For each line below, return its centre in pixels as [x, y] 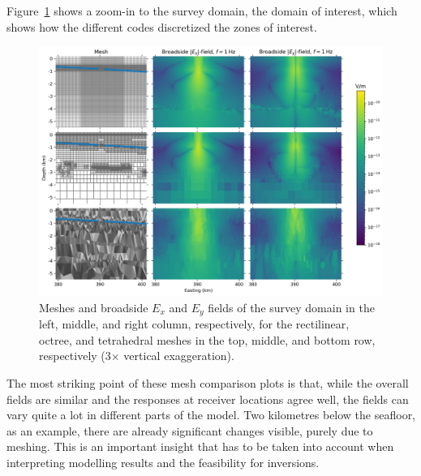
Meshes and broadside [94, 307]
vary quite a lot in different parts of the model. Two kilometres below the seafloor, [211, 415]
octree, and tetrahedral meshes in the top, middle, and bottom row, [207, 339]
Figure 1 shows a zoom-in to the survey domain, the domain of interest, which [202, 11]
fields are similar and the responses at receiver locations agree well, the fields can [208, 399]
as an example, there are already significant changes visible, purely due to [190, 430]
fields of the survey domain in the [291, 307]
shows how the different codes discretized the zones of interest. [162, 26]
